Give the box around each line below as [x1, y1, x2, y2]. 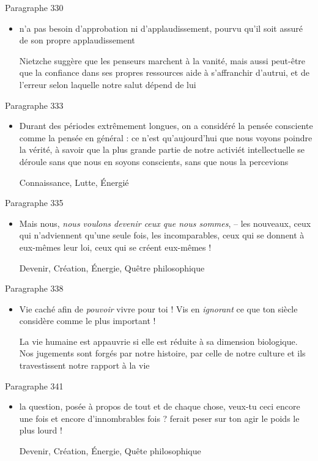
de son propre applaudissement [19, 34, 135, 46]
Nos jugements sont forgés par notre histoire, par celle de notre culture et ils [19, 347, 306, 360]
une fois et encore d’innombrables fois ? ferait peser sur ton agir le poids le [19, 411, 300, 424]
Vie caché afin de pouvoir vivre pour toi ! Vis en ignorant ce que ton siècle [19, 302, 298, 315]
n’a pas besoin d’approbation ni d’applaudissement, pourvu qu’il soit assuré [19, 21, 303, 34]
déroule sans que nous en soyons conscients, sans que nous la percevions [19, 155, 289, 168]
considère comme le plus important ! [19, 314, 156, 327]
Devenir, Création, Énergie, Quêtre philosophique [19, 261, 205, 274]
